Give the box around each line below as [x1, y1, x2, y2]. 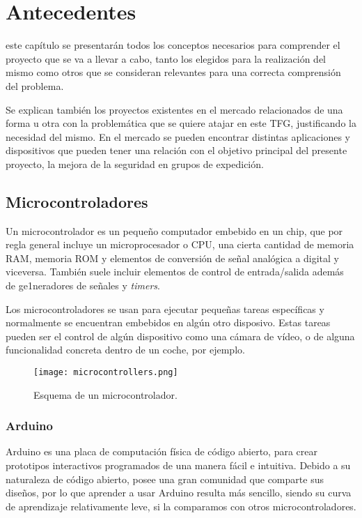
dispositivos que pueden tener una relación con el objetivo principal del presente [6, 143, 347, 158]
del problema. [6, 78, 64, 93]
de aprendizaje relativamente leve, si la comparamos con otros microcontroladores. [6, 498, 356, 513]
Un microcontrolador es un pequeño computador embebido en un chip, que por [6, 223, 343, 238]
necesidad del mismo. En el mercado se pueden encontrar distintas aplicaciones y [6, 129, 351, 144]
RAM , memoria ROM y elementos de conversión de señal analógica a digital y [6, 250, 340, 265]
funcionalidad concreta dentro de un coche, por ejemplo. [6, 342, 245, 357]
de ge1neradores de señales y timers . [6, 278, 160, 293]
